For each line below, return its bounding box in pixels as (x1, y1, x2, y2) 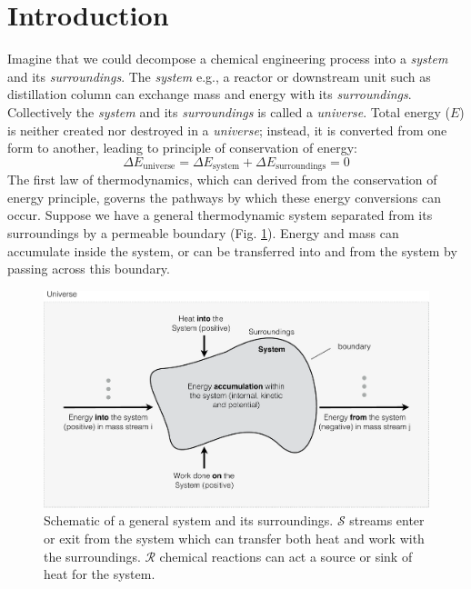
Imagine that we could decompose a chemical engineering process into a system (7, 49, 448, 68)
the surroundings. (44, 546, 141, 565)
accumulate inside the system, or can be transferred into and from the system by (7, 241, 457, 260)
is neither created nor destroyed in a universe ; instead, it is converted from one (7, 120, 447, 139)
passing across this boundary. (7, 259, 170, 278)
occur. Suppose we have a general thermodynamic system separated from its (7, 205, 433, 225)
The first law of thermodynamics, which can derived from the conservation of (7, 170, 437, 189)
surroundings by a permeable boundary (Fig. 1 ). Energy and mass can (7, 223, 399, 242)
